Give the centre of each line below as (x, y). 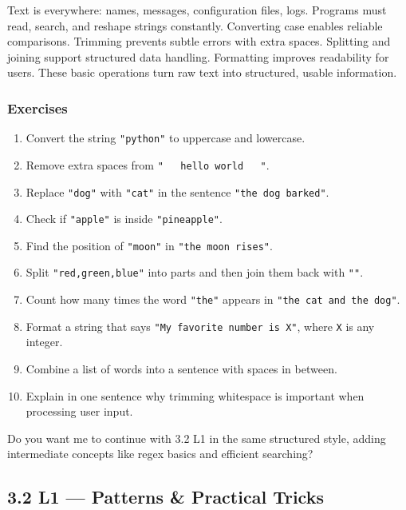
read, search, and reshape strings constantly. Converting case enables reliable (195, 25)
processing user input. (79, 411)
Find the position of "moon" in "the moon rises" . (149, 245)
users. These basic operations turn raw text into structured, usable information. (202, 72)
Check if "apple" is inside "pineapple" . (124, 219)
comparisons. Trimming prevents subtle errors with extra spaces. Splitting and (199, 41)
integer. (44, 342)
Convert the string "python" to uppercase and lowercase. (166, 138)
